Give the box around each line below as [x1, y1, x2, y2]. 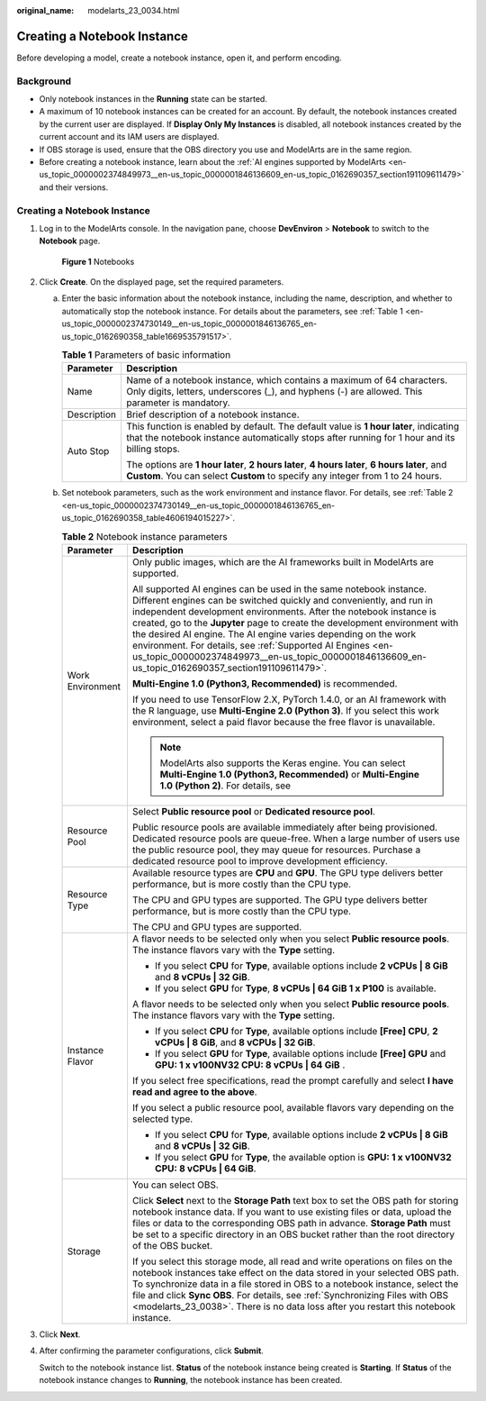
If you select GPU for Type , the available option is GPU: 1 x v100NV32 [154, 1151, 452, 1163]
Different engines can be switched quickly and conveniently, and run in [131, 594, 434, 606]
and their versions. [39, 181, 109, 193]
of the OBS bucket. [131, 1239, 213, 1251]
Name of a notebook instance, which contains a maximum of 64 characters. [126, 374, 448, 387]
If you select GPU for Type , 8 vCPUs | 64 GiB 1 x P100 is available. [154, 982, 436, 995]
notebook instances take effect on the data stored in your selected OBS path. [131, 1266, 459, 1278]
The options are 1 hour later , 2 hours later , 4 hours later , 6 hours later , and [126, 459, 447, 471]
